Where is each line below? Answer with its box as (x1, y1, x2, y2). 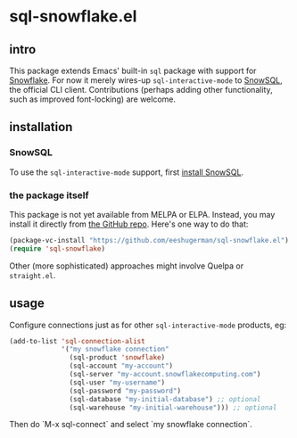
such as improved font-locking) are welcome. (9, 94, 177, 104)
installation (9, 120, 73, 135)
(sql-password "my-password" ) (69, 386, 181, 395)
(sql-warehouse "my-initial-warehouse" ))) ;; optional (69, 403, 277, 412)
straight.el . (9, 269, 56, 280)
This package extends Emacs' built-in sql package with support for (9, 65, 257, 76)
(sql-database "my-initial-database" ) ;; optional (69, 394, 261, 403)
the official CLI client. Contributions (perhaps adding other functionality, (9, 85, 274, 95)
